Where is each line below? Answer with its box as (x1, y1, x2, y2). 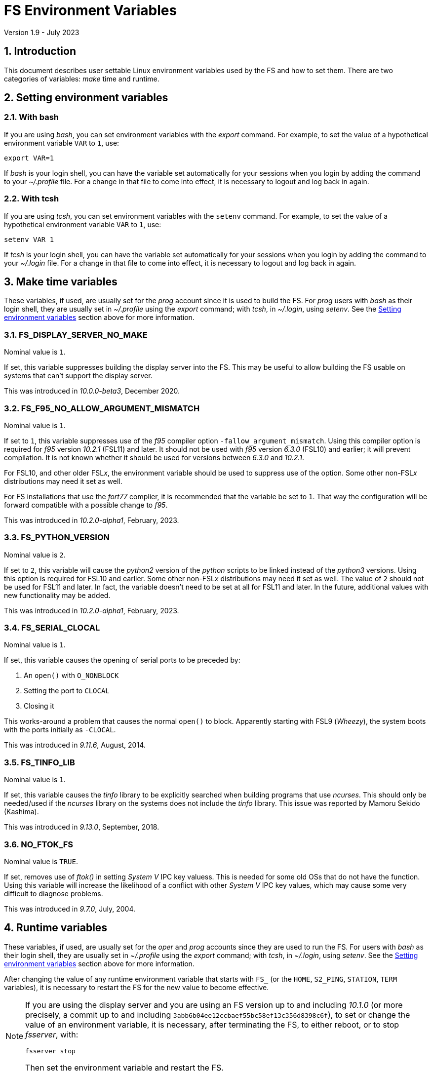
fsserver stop (25, 1047, 76, 1055)
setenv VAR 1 (4, 235, 54, 243)
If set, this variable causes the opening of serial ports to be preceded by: (4, 656, 240, 665)
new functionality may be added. (4, 591, 111, 599)
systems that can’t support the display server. (4, 371, 153, 380)
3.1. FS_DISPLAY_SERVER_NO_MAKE (4, 329, 148, 340)
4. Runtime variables (4, 921, 108, 934)
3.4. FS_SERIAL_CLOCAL (4, 623, 100, 633)
